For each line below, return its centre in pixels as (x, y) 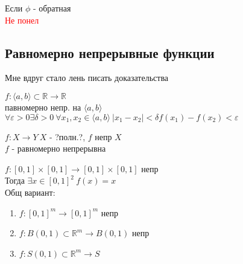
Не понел (22, 20)
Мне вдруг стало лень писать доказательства (87, 78)
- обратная (52, 8)
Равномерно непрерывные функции (110, 52)
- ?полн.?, (67, 136)
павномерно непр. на (43, 107)
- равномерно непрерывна (59, 148)
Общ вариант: (30, 192)
